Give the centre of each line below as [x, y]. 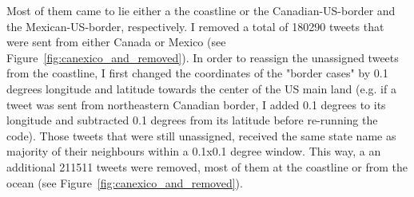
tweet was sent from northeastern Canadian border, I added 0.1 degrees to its [196, 104]
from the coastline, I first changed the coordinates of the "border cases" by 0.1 [197, 73]
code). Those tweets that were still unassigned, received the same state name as [201, 135]
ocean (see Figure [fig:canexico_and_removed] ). [125, 182]
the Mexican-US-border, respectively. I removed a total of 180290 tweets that [195, 26]
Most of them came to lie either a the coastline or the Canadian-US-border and [201, 10]
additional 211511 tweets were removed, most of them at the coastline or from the [207, 166]
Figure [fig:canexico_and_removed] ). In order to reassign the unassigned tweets [203, 57]
